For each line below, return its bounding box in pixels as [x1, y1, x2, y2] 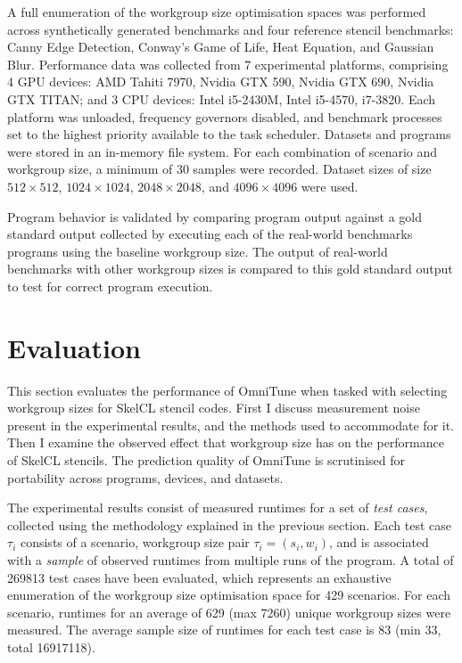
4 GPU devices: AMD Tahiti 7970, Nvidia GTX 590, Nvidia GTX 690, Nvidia [7, 72, 434, 91]
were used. [301, 176, 359, 195]
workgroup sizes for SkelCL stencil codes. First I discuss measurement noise [7, 398, 420, 417]
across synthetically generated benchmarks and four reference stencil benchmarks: [7, 20, 454, 38]
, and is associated [329, 533, 429, 552]
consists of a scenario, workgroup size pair [20, 533, 250, 552]
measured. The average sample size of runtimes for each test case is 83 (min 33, [7, 620, 441, 639]
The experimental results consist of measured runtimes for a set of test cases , [7, 498, 428, 517]
